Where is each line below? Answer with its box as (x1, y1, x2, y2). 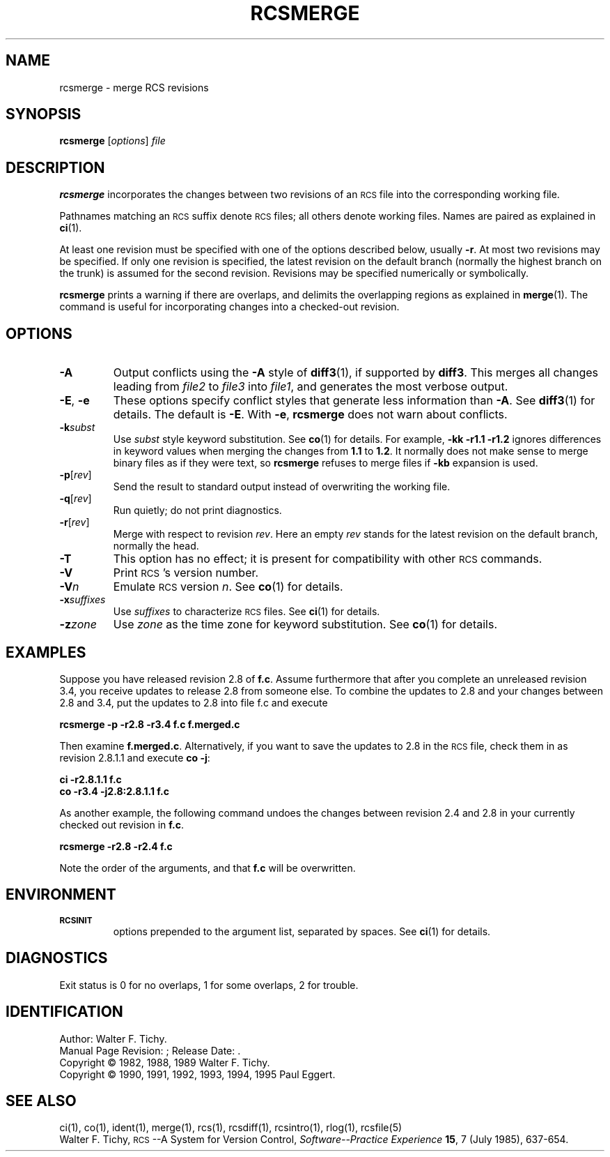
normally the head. (113, 540, 199, 552)
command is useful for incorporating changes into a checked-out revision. (59, 301, 400, 313)
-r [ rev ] (59, 516, 90, 529)
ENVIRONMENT (6, 886, 116, 904)
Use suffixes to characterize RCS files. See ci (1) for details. (113, 605, 380, 618)
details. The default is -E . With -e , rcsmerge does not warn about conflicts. (113, 407, 508, 422)
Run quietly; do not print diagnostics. (113, 504, 282, 517)
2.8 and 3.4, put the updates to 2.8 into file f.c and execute (59, 696, 328, 709)
